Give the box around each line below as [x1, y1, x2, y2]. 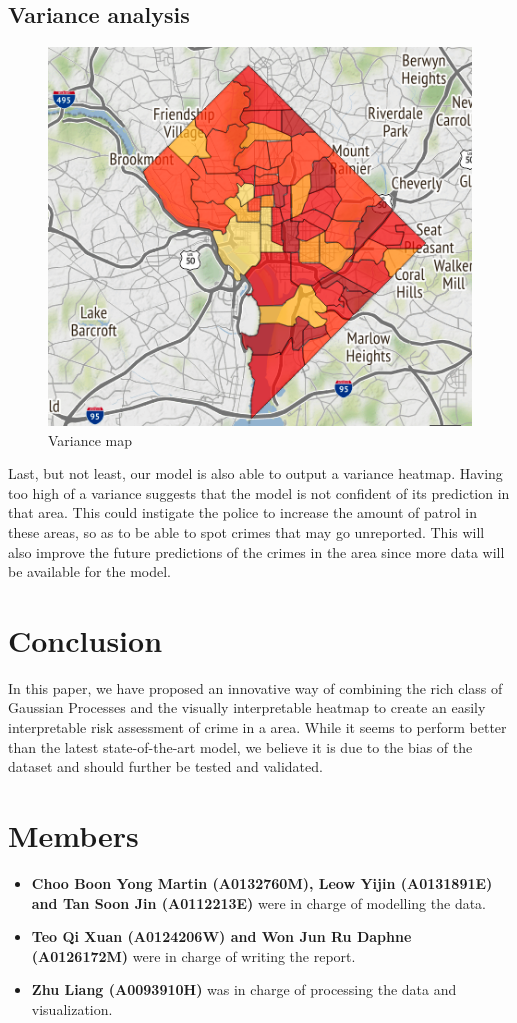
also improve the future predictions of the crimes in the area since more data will [8, 541, 505, 562]
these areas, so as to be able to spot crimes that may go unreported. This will [8, 521, 485, 542]
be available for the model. [8, 561, 171, 582]
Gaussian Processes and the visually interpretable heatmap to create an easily [8, 697, 486, 718]
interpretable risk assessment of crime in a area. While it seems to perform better [8, 717, 507, 737]
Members [8, 814, 139, 855]
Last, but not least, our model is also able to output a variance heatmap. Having [8, 463, 503, 484]
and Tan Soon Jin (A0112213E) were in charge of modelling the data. [31, 892, 486, 913]
